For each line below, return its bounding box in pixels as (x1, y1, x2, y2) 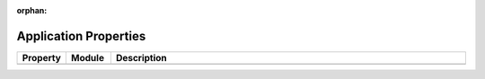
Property (22, 51, 62, 64)
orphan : (16, 5, 48, 15)
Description (115, 51, 168, 64)
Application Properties (16, 28, 146, 44)
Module (70, 51, 105, 64)
